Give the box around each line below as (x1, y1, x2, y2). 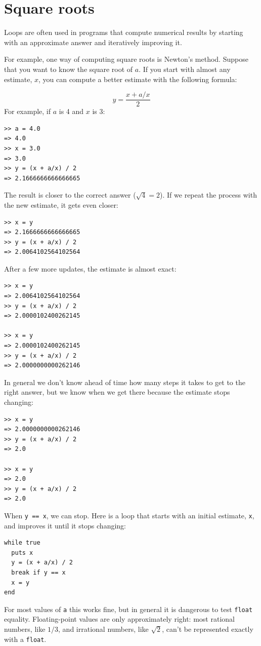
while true (4, 539, 40, 547)
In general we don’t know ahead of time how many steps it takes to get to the (4, 376, 245, 387)
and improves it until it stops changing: (4, 520, 126, 530)
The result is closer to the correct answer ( (4, 189, 136, 200)
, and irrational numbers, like (58, 624, 149, 634)
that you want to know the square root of (4, 63, 133, 74)
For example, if (4, 106, 51, 117)
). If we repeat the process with (160, 189, 257, 200)
